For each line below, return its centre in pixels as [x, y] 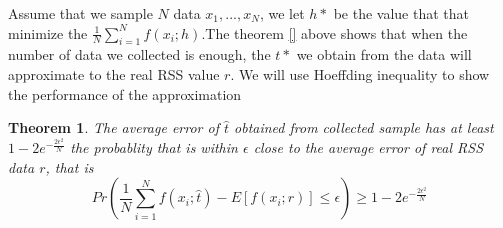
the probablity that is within [154, 147]
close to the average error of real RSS [368, 147]
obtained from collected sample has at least [364, 127]
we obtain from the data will [384, 54]
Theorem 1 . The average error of [113, 127]
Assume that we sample [80, 13]
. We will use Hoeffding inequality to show [360, 73]
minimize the [48, 32]
